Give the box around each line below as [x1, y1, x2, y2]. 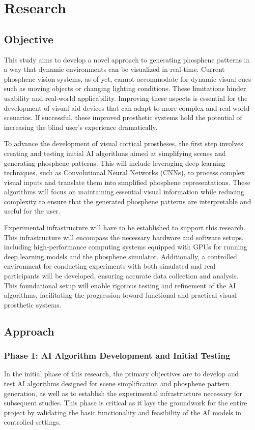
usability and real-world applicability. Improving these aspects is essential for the [4, 92, 248, 103]
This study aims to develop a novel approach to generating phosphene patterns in [4, 54, 250, 64]
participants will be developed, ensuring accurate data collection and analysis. [4, 271, 239, 281]
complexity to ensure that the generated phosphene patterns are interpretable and [4, 196, 251, 206]
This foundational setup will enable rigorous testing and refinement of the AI [4, 280, 236, 290]
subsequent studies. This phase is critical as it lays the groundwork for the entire [4, 398, 247, 408]
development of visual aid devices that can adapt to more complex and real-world [4, 102, 250, 113]
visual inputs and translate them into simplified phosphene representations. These [4, 177, 251, 187]
